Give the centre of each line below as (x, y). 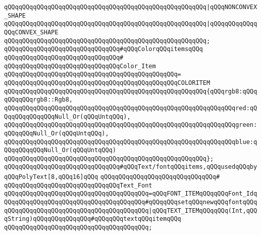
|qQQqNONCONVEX (232, 7)
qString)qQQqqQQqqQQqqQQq (47, 219)
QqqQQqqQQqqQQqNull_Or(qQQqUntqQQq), (67, 116)
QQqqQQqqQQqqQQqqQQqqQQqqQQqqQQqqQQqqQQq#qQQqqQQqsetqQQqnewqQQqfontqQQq (131, 202)
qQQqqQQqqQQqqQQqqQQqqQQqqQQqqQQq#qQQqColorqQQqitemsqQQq (103, 49)
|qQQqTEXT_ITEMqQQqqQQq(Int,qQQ (203, 210)
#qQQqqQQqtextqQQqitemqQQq (136, 219)
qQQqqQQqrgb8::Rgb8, (39, 100)
